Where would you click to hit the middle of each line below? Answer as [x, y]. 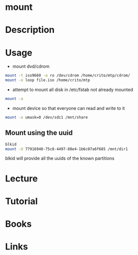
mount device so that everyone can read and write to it [69, 108]
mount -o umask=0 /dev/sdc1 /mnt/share [47, 117]
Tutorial [22, 201]
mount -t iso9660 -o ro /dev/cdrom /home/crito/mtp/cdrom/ [68, 76]
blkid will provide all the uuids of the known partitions [60, 159]
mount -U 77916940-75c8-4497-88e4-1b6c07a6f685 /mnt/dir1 [67, 149]
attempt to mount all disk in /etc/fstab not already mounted [73, 90]
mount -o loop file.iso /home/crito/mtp [48, 80]
